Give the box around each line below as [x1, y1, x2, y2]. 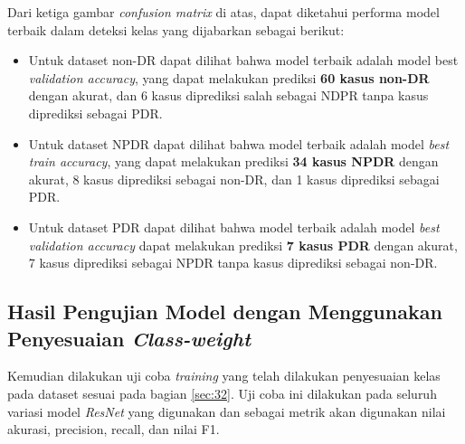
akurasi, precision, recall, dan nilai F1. [7, 420, 220, 439]
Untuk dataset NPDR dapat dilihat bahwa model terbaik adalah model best [28, 134, 450, 153]
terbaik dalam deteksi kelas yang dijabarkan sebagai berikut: [7, 20, 345, 39]
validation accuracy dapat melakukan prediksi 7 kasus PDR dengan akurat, [28, 235, 458, 254]
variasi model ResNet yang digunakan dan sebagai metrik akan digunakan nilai [7, 401, 446, 420]
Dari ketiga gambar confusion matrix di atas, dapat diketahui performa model [7, 3, 440, 21]
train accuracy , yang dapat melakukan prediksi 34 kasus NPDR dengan [28, 152, 439, 171]
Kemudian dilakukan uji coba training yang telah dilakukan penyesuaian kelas [7, 366, 441, 385]
